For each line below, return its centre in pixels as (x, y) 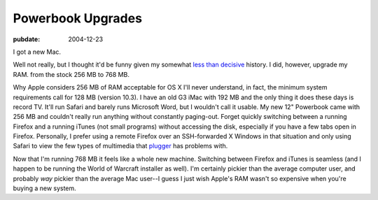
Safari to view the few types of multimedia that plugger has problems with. (120, 146)
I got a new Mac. (37, 52)
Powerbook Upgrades (78, 18)
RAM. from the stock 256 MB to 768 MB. (71, 74)
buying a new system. (44, 188)
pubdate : (27, 39)
